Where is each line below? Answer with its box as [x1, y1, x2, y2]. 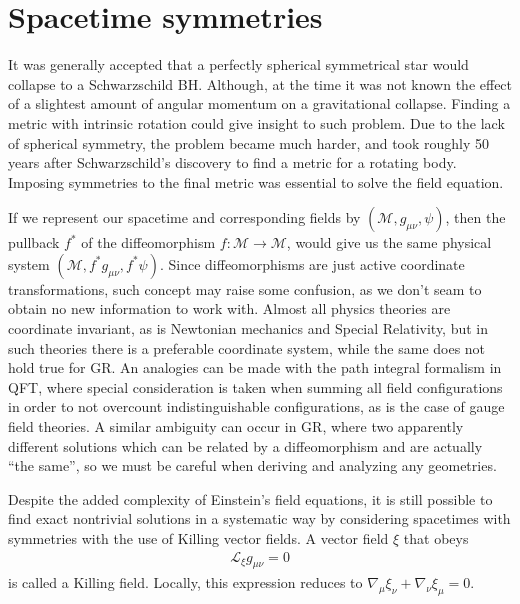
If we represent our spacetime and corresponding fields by [8, 207, 361, 228]
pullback [8, 232, 60, 253]
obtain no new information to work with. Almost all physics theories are [8, 298, 451, 319]
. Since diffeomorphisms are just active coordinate [159, 253, 465, 274]
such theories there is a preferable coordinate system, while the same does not [8, 337, 486, 358]
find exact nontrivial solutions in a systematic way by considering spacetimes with [8, 508, 511, 529]
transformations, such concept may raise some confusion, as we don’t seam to [8, 278, 482, 299]
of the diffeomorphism [81, 232, 216, 253]
